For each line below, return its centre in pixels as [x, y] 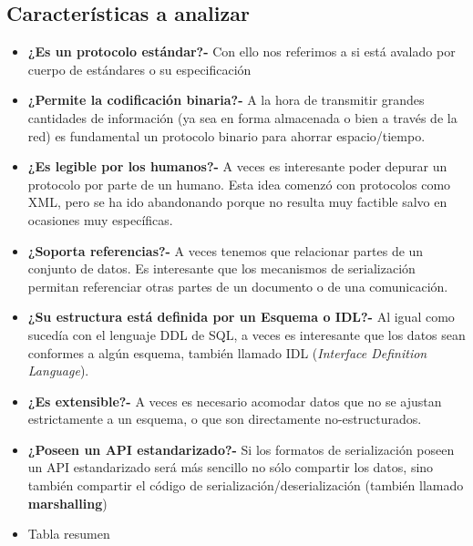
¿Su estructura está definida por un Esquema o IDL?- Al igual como [241, 317]
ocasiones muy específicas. [100, 219]
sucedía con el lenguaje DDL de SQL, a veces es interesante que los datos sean [247, 334]
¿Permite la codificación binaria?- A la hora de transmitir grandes [226, 100]
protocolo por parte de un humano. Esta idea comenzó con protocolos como [239, 184]
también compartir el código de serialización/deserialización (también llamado [246, 485]
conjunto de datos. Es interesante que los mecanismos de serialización [221, 268]
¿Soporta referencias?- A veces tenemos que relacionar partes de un [226, 250]
